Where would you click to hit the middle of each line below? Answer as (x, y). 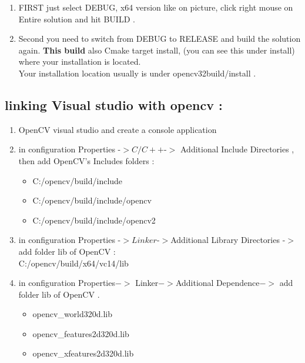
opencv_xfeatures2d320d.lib (83, 353)
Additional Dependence (217, 283)
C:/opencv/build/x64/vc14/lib (73, 263)
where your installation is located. (80, 61)
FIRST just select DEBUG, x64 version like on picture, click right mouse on (156, 7)
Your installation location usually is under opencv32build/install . (137, 73)
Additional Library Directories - (228, 240)
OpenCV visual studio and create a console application (118, 129)
